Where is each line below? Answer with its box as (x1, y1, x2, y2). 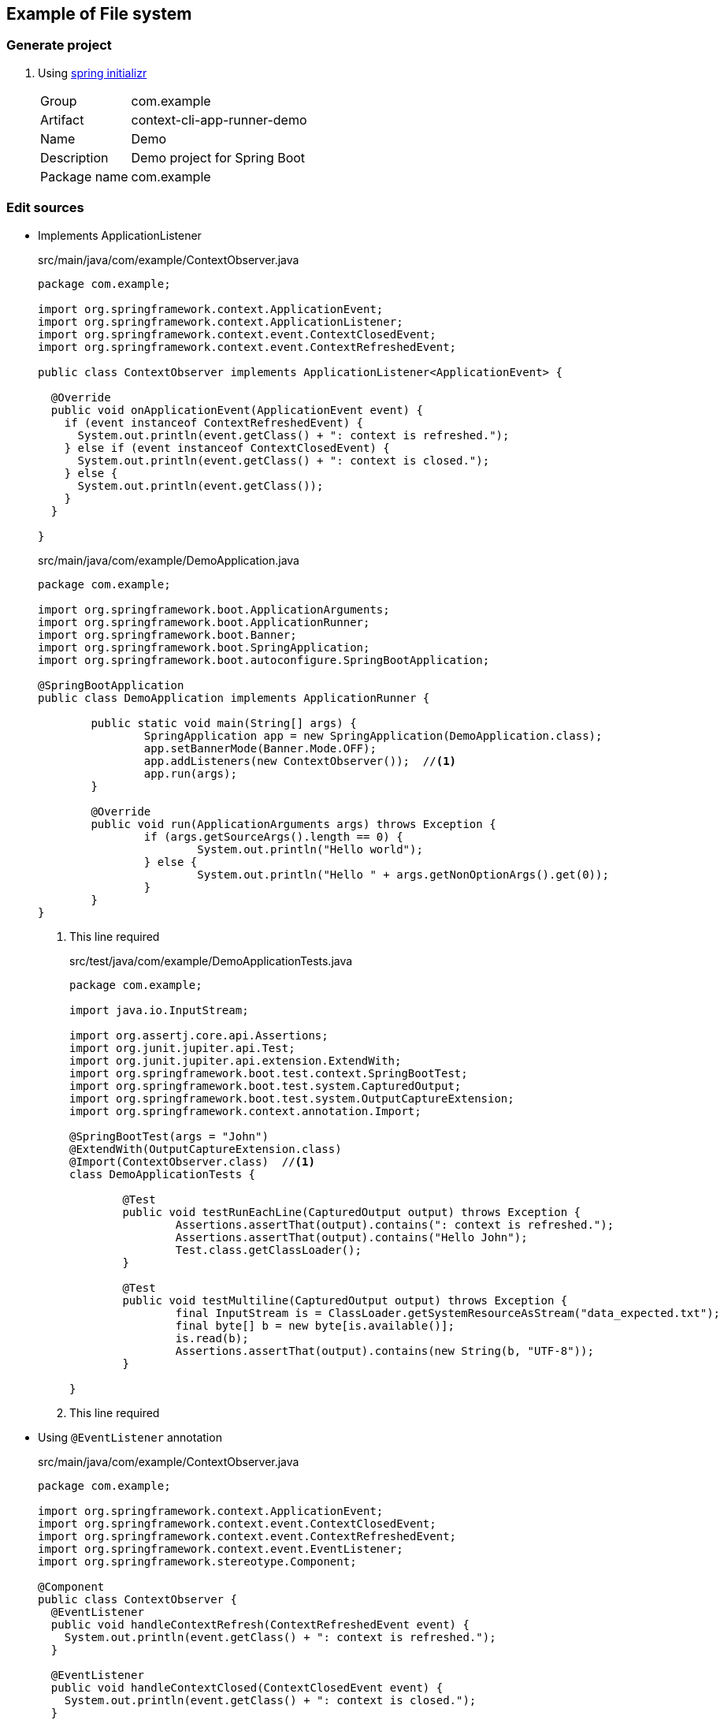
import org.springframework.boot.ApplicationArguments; (38, 603, 390, 616)
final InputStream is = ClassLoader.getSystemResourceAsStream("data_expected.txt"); (175, 1306, 721, 1319)
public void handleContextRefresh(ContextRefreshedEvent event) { (50, 1617, 470, 1631)
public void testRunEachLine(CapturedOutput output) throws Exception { (122, 1205, 581, 1218)
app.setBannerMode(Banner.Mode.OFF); (143, 741, 377, 755)
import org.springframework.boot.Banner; (38, 628, 297, 641)
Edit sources (6, 200, 84, 216)
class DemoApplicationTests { (69, 1167, 256, 1181)
